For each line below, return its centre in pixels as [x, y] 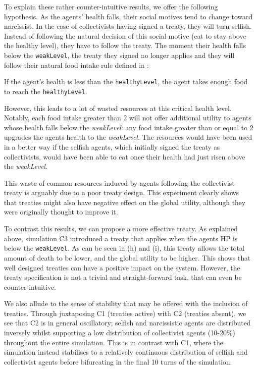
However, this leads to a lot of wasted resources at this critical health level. [118, 108]
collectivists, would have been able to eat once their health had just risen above [125, 156]
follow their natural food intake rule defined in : [77, 65]
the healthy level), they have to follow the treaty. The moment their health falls [125, 45]
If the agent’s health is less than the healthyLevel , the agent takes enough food [126, 81]
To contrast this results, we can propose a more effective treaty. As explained [121, 229]
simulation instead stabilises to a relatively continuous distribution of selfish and [126, 352]
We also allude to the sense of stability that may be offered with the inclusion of [126, 303]
